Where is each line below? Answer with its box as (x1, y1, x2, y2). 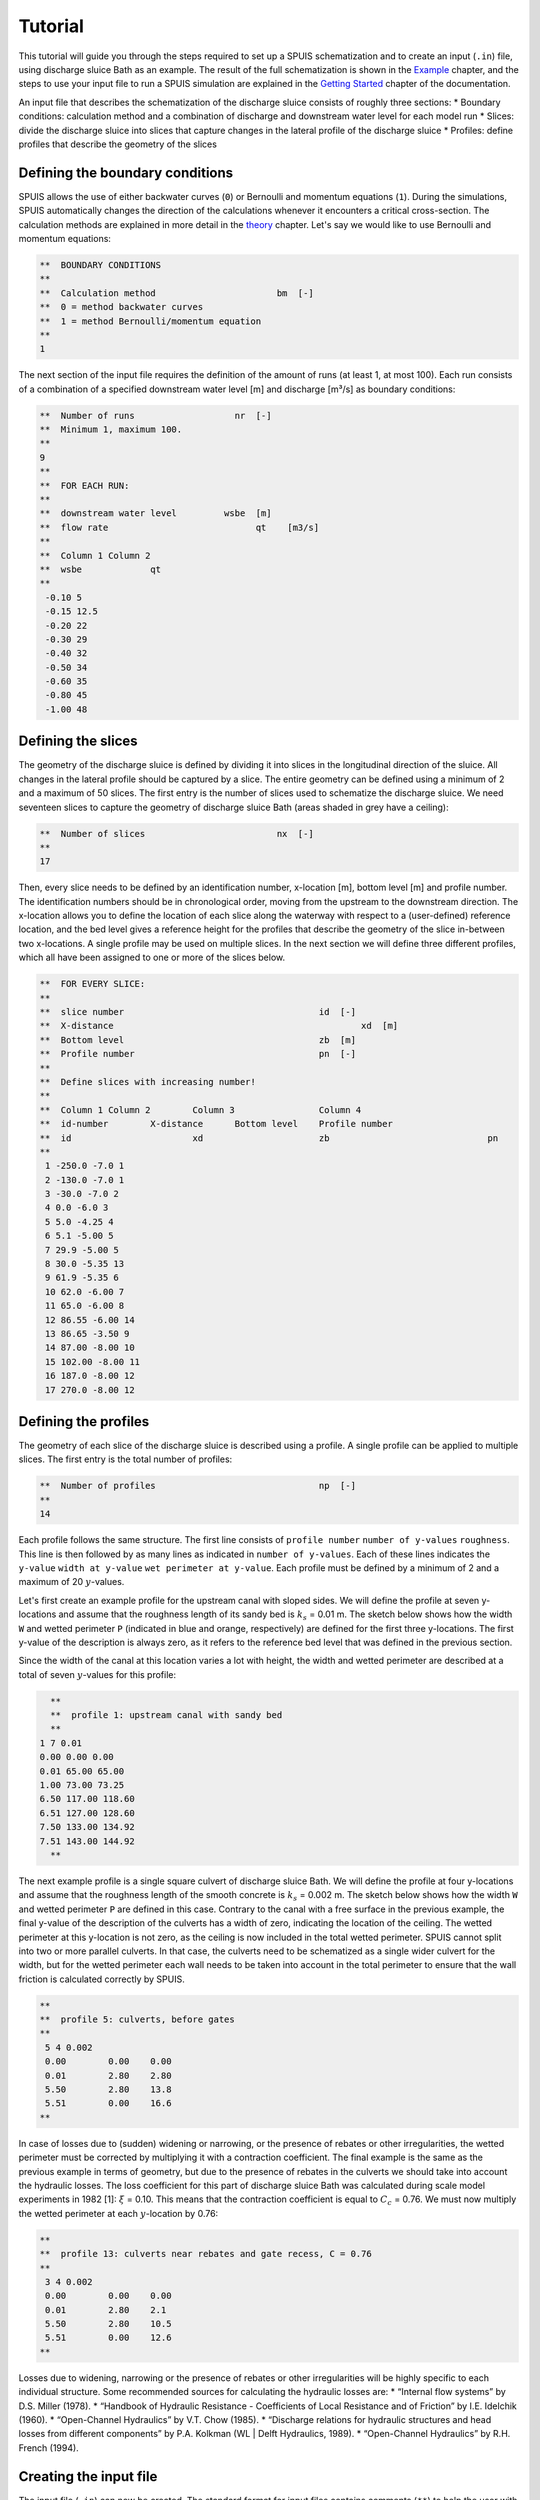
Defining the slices (18, 733, 139, 750)
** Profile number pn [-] (39, 1048, 357, 1060)
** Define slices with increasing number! (39, 1076, 257, 1087)
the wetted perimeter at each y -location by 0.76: (18, 2207, 219, 2219)
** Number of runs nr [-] (39, 410, 272, 421)
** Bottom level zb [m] (39, 1034, 357, 1045)
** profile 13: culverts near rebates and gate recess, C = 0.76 (39, 2248, 372, 2260)
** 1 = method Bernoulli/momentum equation (39, 315, 262, 327)
